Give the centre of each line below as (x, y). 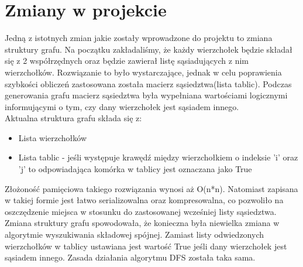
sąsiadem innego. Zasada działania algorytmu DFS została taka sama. (130, 257)
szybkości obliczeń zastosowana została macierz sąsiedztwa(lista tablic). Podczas (148, 83)
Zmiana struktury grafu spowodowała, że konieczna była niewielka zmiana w (142, 223)
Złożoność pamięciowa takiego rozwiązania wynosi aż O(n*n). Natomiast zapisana (151, 188)
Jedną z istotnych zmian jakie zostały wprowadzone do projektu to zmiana (139, 38)
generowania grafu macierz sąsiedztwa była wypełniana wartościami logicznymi (146, 95)
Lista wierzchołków (53, 137)
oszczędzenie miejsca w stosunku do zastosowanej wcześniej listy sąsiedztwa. (141, 211)
